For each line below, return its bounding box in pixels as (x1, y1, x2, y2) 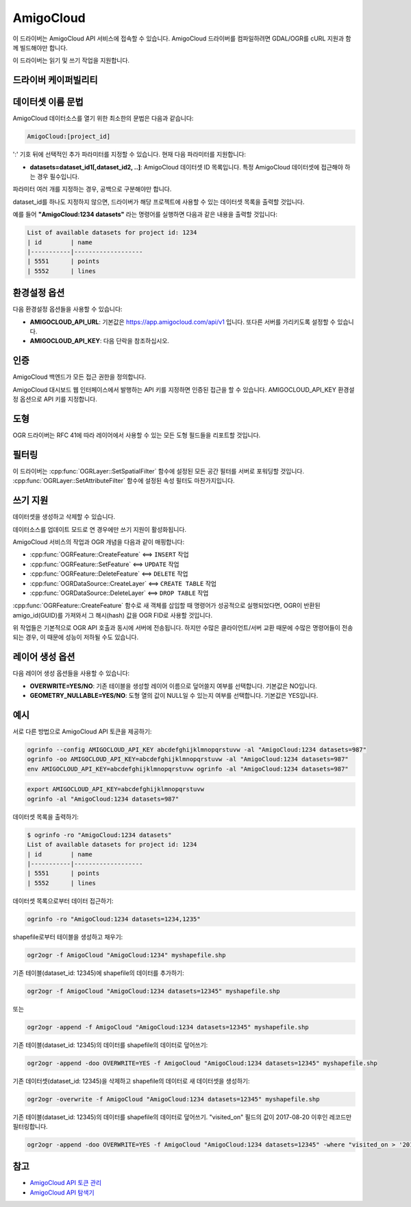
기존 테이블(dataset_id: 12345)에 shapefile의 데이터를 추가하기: (12, 968, 184, 977)
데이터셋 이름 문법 (12, 96, 84, 108)
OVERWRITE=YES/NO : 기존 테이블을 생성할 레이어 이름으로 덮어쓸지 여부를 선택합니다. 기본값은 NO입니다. (29, 681, 318, 690)
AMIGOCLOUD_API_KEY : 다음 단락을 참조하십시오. (29, 337, 170, 345)
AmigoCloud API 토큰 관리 (29, 1179, 102, 1187)
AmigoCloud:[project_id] (27, 132, 111, 141)
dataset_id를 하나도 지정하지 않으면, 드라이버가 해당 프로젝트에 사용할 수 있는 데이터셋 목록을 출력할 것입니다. (12, 198, 305, 206)
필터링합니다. (12, 1122, 48, 1130)
